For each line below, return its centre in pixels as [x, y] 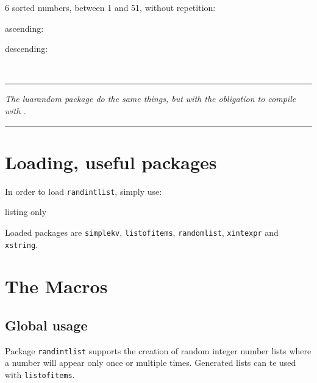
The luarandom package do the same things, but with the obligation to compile [151, 99]
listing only [26, 212]
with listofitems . [40, 375]
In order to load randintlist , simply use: [84, 191]
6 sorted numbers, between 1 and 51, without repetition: [110, 7]
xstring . [22, 244]
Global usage [46, 325]
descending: [27, 49]
